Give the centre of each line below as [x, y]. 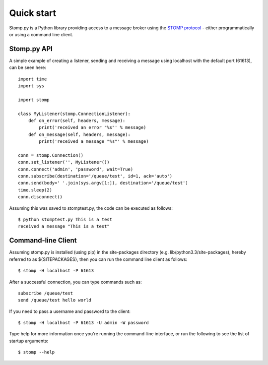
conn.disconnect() [40, 197]
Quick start [33, 13]
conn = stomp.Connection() [51, 155]
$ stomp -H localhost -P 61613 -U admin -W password [83, 323]
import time [33, 79]
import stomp [34, 100]
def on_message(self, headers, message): [79, 134]
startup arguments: [29, 341]
